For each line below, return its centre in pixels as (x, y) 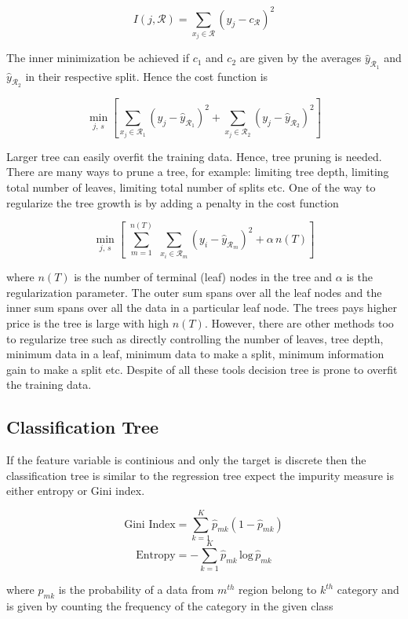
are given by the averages (301, 58)
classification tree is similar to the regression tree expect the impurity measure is (200, 475)
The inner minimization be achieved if (98, 58)
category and (368, 590)
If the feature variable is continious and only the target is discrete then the (186, 460)
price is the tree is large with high (88, 322)
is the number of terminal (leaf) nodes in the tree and (203, 277)
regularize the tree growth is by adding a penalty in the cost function (173, 202)
